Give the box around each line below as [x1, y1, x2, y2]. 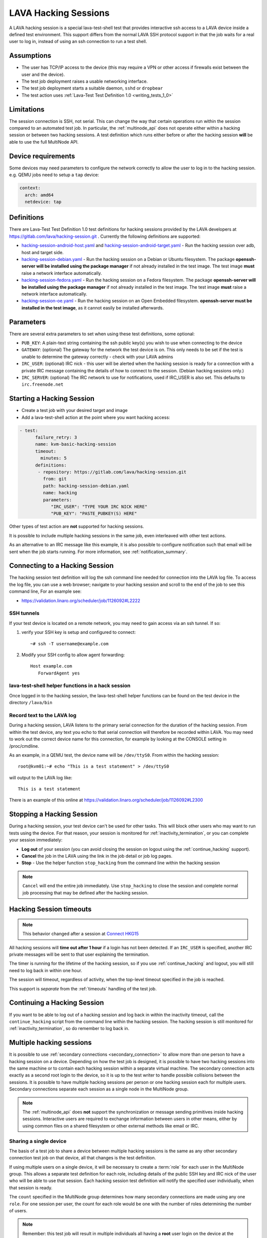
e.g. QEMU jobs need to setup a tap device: [9, 172, 99, 178]
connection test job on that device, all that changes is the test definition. [9, 1155, 156, 1161]
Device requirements [9, 152, 75, 160]
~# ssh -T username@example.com [30, 641, 109, 646]
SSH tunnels [9, 610, 40, 617]
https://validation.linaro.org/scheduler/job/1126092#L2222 [21, 597, 140, 604]
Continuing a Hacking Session [9, 998, 104, 1007]
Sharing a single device [9, 1137, 67, 1144]
